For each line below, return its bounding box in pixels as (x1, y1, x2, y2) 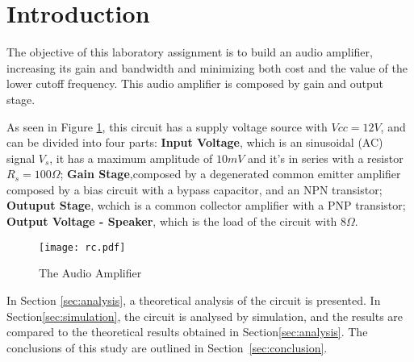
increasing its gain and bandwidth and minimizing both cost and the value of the (6, 59, 408, 76)
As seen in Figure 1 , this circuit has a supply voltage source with (6, 118, 328, 135)
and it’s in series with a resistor (248, 149, 404, 166)
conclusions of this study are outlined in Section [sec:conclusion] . (6, 339, 328, 356)
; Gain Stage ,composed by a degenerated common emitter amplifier (60, 165, 401, 182)
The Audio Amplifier (39, 264, 142, 281)
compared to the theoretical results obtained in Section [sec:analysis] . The (6, 323, 368, 340)
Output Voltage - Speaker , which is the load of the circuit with (6, 213, 337, 230)
